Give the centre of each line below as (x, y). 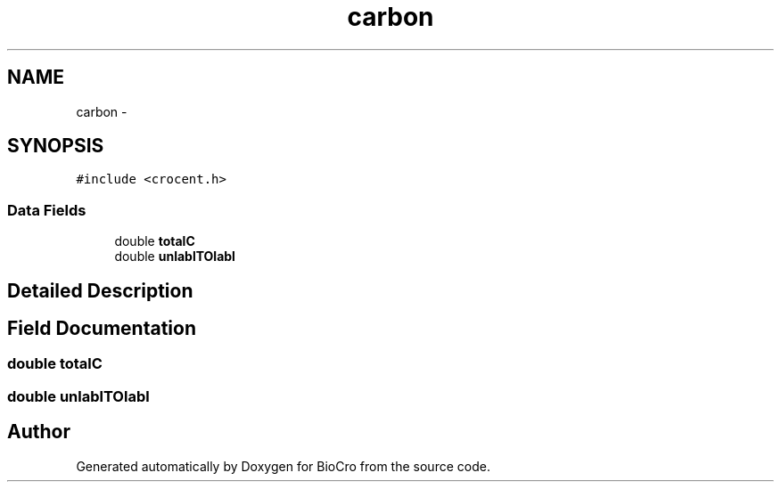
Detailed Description (100, 290)
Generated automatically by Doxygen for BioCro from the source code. (283, 466)
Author (39, 432)
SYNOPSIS (56, 146)
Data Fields (47, 210)
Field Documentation (102, 329)
